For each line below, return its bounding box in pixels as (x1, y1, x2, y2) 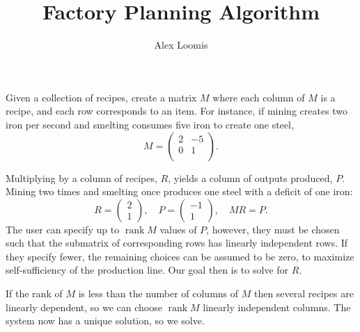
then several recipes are (253, 286, 354, 301)
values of (159, 222, 197, 236)
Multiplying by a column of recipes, (6, 170, 157, 185)
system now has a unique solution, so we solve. (6, 313, 205, 328)
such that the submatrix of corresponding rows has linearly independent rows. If (6, 235, 348, 250)
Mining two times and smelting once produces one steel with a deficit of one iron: (6, 184, 353, 199)
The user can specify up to (6, 222, 120, 236)
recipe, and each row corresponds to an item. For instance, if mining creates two (6, 103, 348, 118)
